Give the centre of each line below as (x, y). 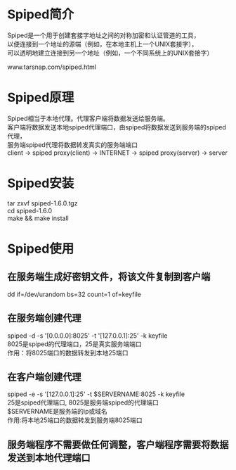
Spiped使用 (41, 249)
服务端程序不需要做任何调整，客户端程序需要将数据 (118, 444)
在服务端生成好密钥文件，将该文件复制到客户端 (109, 277)
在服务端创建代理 (44, 318)
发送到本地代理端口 (49, 458)
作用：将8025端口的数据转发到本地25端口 (68, 352)
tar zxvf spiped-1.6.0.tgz (42, 203)
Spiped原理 (41, 97)
